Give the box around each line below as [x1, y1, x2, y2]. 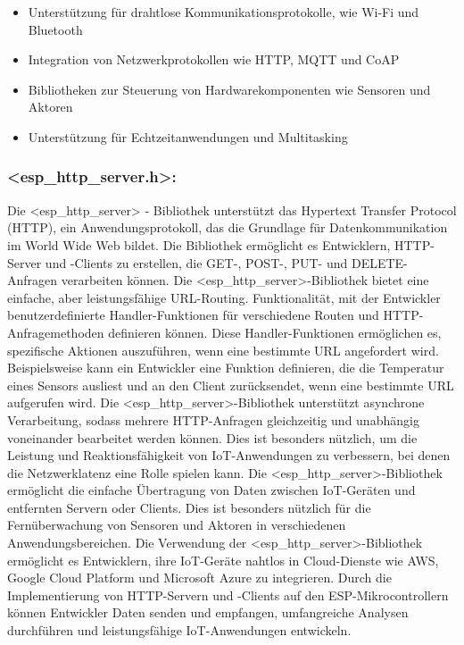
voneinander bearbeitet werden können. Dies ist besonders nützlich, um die [7, 428, 418, 447]
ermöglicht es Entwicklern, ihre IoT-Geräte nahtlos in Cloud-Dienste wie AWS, [7, 550, 439, 569]
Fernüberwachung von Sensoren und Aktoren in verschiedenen [7, 515, 346, 534]
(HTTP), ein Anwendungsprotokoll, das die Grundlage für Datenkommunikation [7, 218, 448, 237]
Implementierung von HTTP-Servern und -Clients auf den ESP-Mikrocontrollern [7, 585, 449, 604]
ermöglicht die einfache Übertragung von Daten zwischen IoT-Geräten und [7, 481, 416, 499]
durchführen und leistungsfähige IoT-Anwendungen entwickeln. [7, 621, 352, 640]
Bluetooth [28, 20, 83, 38]
